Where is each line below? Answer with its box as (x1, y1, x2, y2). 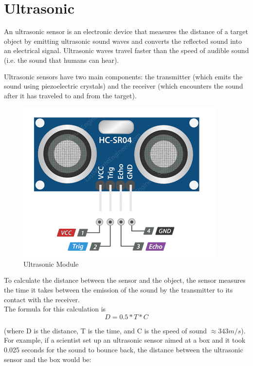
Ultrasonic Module (23, 258, 79, 269)
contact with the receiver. (4, 294, 80, 304)
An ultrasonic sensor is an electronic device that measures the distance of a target (4, 26, 248, 37)
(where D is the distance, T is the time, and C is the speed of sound (4, 325, 207, 335)
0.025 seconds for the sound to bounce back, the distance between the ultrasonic (4, 345, 243, 355)
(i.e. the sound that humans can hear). (4, 55, 119, 65)
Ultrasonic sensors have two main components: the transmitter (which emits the (4, 71, 243, 81)
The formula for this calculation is (4, 304, 106, 314)
